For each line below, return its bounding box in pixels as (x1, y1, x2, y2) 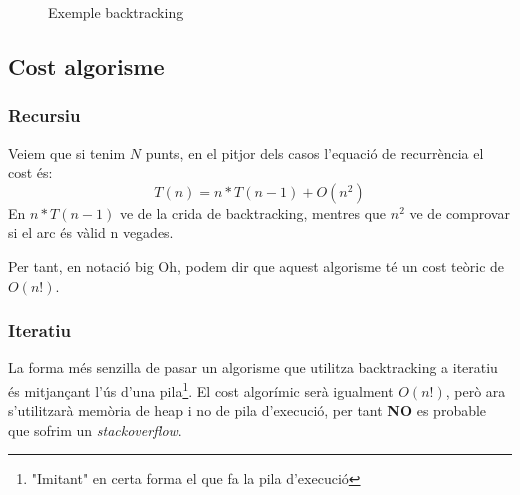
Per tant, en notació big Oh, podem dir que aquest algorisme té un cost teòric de (8, 255, 505, 276)
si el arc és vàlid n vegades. (8, 222, 174, 243)
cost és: (8, 162, 53, 183)
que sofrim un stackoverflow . (8, 419, 182, 440)
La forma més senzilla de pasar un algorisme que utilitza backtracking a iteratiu (8, 357, 498, 378)
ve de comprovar (409, 202, 510, 223)
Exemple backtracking (48, 2, 184, 22)
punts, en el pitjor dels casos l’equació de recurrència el (145, 142, 484, 163)
